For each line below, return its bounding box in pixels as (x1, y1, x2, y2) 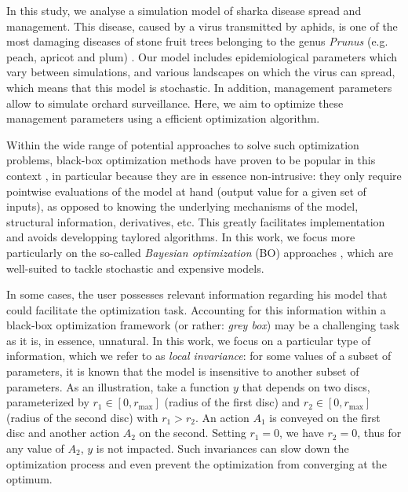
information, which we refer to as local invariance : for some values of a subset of (6, 347, 392, 364)
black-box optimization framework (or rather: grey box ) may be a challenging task (6, 317, 400, 333)
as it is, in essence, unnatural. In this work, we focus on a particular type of (6, 332, 371, 348)
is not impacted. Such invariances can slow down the (96, 440, 349, 457)
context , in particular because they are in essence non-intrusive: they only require (6, 167, 402, 183)
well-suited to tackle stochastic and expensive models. (6, 259, 264, 276)
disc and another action (6, 424, 120, 441)
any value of (6, 440, 64, 457)
